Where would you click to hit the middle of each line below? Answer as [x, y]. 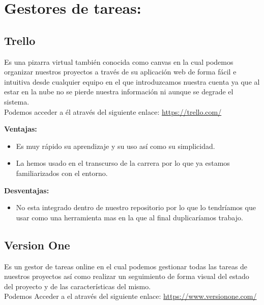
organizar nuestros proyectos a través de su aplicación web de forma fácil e [120, 72]
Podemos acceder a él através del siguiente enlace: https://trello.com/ [113, 111]
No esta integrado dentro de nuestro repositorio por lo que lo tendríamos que [136, 207]
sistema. [17, 101]
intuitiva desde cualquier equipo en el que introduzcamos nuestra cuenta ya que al [132, 81]
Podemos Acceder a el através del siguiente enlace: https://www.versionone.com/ [130, 296]
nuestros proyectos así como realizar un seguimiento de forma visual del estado [127, 276]
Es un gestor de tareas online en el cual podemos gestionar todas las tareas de [126, 266]
